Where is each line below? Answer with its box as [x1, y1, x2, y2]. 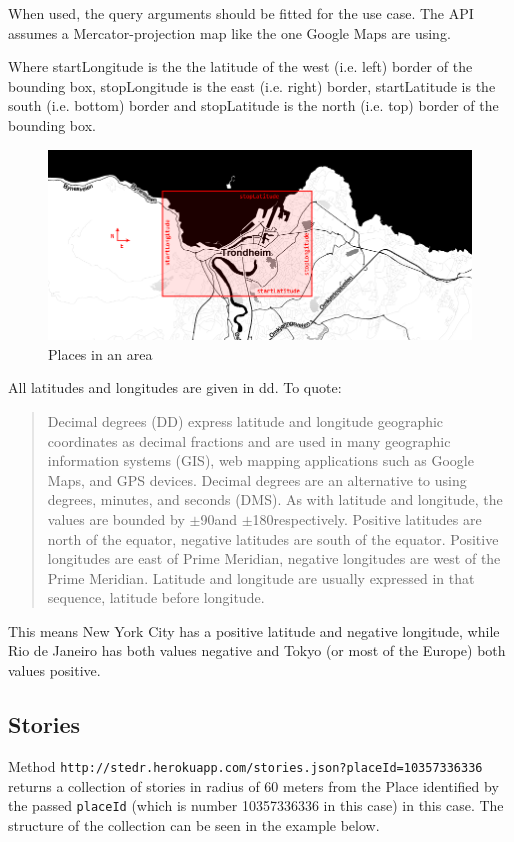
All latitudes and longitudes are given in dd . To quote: [8, 377, 342, 398]
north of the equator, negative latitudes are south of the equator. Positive [47, 528, 499, 549]
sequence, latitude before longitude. [47, 587, 265, 608]
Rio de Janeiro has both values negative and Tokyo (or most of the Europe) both [8, 640, 506, 661]
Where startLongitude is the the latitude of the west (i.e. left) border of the [8, 56, 473, 77]
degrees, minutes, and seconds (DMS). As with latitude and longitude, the [47, 489, 503, 510]
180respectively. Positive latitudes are [252, 508, 482, 529]
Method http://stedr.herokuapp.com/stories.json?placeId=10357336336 [8, 755, 483, 776]
